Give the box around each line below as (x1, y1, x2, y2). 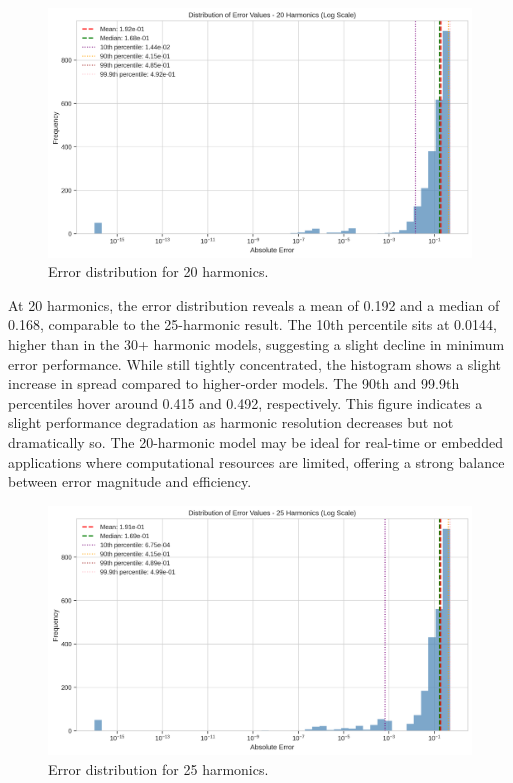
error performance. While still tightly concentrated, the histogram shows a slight (8, 353, 501, 374)
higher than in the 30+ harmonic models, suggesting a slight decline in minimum (8, 334, 505, 355)
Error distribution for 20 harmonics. (48, 261, 269, 282)
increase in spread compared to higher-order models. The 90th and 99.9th (8, 373, 460, 394)
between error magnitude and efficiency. (8, 471, 252, 492)
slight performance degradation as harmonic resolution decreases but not (8, 412, 454, 433)
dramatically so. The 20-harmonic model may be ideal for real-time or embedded (8, 432, 503, 453)
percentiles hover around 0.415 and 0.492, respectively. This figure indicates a (8, 392, 483, 413)
